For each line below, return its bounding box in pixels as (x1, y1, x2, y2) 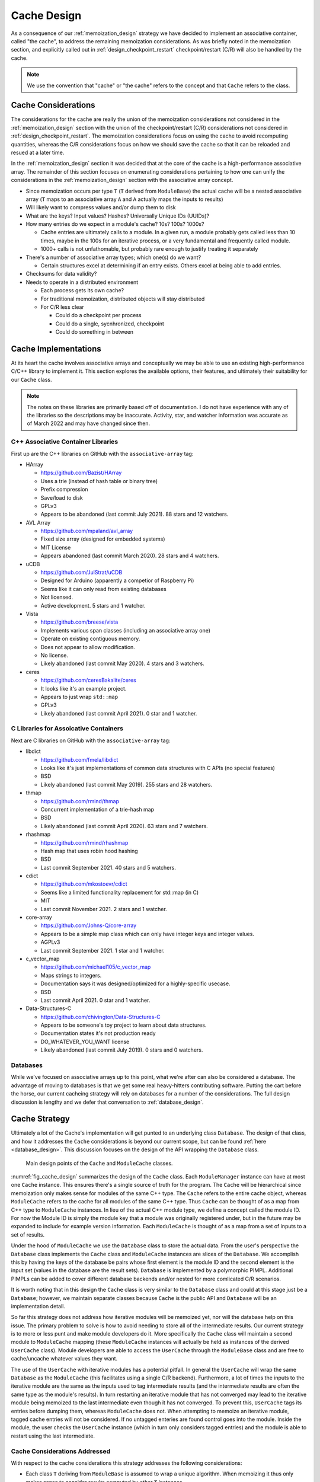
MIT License (40, 544, 71, 551)
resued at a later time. (11, 149, 65, 156)
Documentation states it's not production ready (40, 1030, 156, 1037)
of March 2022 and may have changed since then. (27, 420, 151, 427)
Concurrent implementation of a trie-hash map (40, 806, 154, 813)
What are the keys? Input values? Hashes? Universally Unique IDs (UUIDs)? (25, 212, 210, 219)
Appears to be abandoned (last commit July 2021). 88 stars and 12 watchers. (40, 510, 229, 518)
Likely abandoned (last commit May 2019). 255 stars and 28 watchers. (40, 781, 213, 788)
